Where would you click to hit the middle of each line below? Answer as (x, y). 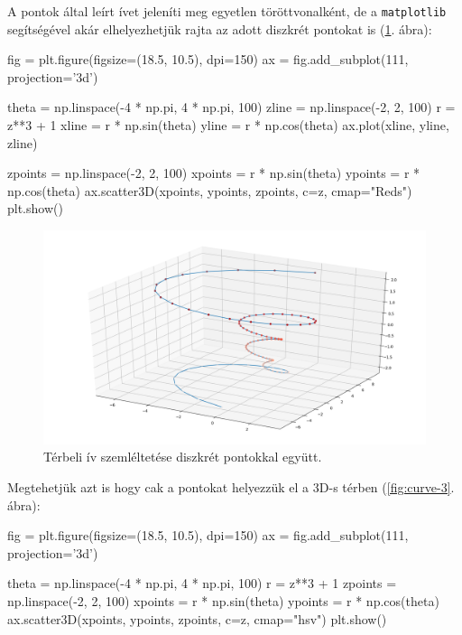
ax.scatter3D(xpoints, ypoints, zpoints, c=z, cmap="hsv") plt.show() (197, 618)
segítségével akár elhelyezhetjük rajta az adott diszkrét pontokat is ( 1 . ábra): (220, 28)
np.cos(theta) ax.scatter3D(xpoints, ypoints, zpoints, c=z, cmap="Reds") (210, 190)
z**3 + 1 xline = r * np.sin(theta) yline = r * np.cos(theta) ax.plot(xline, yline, (228, 125)
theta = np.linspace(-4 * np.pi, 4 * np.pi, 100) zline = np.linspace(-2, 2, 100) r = (231, 107)
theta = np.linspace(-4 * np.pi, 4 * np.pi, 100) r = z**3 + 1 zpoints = (202, 583)
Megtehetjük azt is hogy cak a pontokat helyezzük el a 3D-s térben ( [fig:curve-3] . (231, 487)
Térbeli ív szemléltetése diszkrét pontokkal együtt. (183, 457)
